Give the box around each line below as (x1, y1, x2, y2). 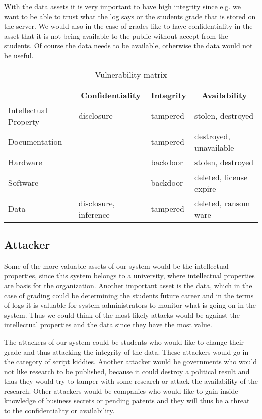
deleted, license (194, 171, 248, 183)
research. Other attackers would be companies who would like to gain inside (4, 385, 238, 396)
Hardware (8, 156, 42, 168)
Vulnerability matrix (95, 68, 167, 80)
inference (78, 208, 110, 220)
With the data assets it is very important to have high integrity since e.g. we (4, 1, 241, 11)
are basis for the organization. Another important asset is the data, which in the (4, 280, 252, 290)
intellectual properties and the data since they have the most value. (4, 319, 212, 330)
